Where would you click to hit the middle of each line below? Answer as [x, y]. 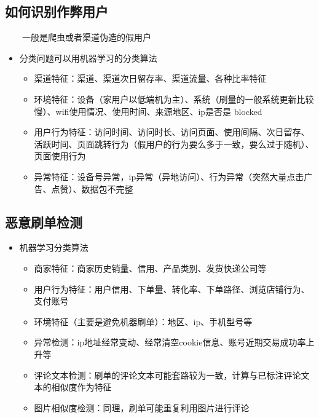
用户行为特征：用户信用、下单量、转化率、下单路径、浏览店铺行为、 [172, 289]
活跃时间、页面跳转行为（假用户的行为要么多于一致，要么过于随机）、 [174, 144]
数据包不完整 [107, 188]
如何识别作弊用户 [57, 11]
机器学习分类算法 [54, 247]
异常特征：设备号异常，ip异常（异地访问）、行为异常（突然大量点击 [169, 176]
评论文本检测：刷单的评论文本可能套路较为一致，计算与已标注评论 [167, 375]
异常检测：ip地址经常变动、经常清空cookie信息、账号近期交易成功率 [170, 342]
